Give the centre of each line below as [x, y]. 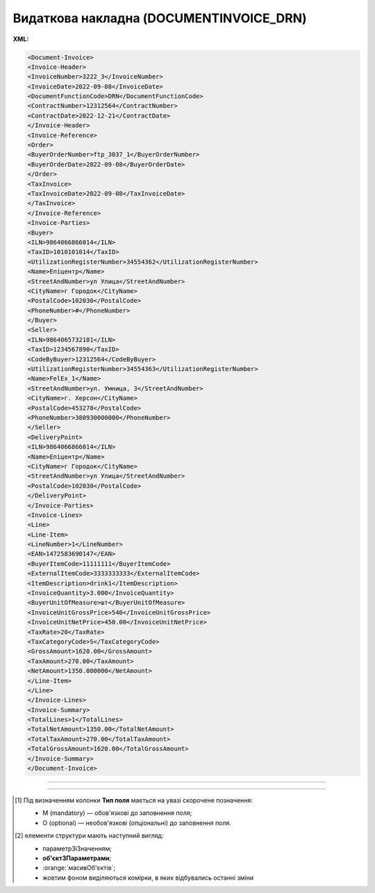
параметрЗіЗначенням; [77, 848]
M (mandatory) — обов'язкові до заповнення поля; [117, 813]
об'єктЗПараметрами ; [77, 858]
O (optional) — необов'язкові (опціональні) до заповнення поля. [137, 823]
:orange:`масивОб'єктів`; [79, 868]
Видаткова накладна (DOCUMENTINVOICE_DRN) [160, 18]
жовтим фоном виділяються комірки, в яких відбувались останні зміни [148, 878]
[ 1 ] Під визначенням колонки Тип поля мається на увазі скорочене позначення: [134, 800]
